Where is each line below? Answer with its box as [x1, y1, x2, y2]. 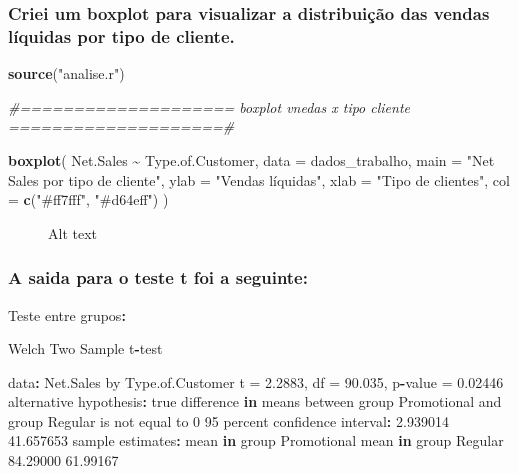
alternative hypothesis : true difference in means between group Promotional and [8, 391, 502, 412]
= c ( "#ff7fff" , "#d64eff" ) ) [8, 189, 169, 210]
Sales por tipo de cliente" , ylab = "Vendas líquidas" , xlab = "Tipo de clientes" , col [8, 169, 510, 190]
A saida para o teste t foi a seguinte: [8, 265, 308, 290]
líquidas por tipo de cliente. [8, 23, 235, 48]
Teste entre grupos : [8, 304, 126, 325]
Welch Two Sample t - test [8, 338, 163, 359]
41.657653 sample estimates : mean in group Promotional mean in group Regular [8, 430, 504, 451]
